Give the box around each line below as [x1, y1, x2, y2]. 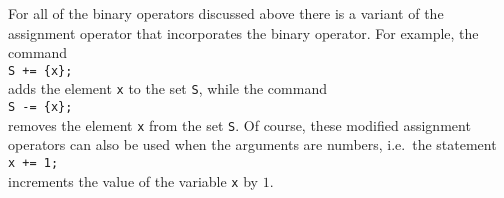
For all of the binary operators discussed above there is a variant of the [8, 3, 444, 23]
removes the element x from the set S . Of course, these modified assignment [8, 114, 471, 135]
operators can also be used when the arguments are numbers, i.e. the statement [8, 134, 497, 155]
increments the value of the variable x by [8, 170, 258, 191]
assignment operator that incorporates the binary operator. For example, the [8, 22, 479, 43]
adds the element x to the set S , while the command [8, 78, 327, 99]
